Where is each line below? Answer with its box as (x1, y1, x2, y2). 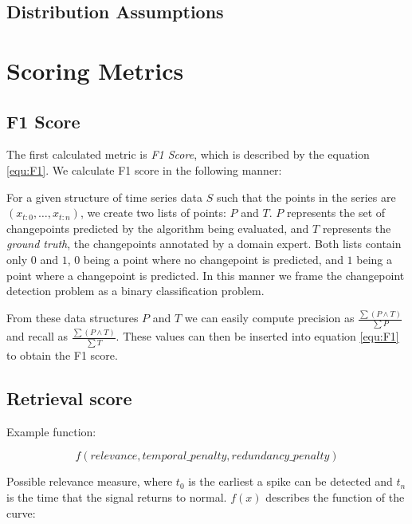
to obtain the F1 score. (6, 347, 118, 364)
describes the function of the (265, 489, 405, 506)
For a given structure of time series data (6, 188, 202, 205)
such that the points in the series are (216, 188, 396, 205)
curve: (6, 504, 36, 521)
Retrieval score (6, 386, 132, 411)
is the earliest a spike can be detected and (188, 473, 393, 490)
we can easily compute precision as (184, 309, 355, 326)
